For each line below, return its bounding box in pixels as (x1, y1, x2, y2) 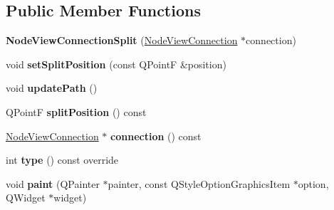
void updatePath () (6, 80, 98, 95)
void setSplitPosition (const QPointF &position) (6, 56, 226, 71)
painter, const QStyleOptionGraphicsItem (108, 176, 291, 191)
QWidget (6, 190, 46, 205)
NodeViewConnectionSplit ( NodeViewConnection (6, 33, 238, 48)
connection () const (110, 128, 202, 143)
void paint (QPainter (6, 176, 100, 191)
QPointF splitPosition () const (6, 104, 147, 119)
